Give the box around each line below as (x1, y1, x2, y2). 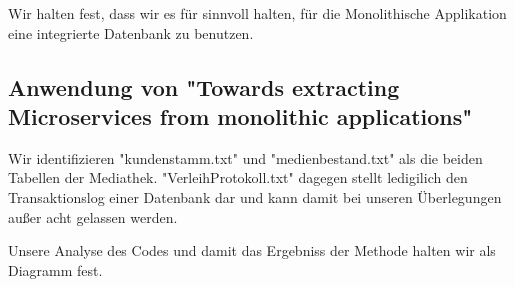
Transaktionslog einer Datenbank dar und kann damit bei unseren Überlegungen (8, 186, 502, 207)
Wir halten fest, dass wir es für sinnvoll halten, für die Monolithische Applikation (8, 3, 507, 23)
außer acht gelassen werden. (8, 206, 178, 227)
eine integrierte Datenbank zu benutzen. (8, 22, 254, 43)
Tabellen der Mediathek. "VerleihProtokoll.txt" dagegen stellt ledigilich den (8, 167, 468, 188)
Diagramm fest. (8, 259, 103, 280)
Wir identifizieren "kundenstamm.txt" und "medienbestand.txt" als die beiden (8, 147, 483, 168)
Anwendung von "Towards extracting (8, 71, 400, 102)
